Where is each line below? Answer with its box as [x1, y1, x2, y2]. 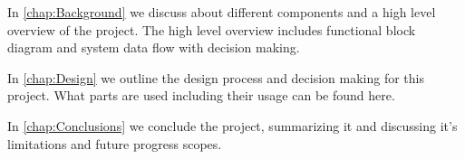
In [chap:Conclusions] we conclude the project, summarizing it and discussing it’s [7, 116, 458, 135]
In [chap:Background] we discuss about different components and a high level [7, 3, 436, 21]
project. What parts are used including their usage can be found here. [7, 86, 395, 105]
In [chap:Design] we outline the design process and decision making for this [7, 68, 425, 87]
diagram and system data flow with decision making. [7, 38, 300, 57]
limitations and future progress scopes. [7, 134, 222, 153]
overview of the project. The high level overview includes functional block [7, 20, 416, 39]
